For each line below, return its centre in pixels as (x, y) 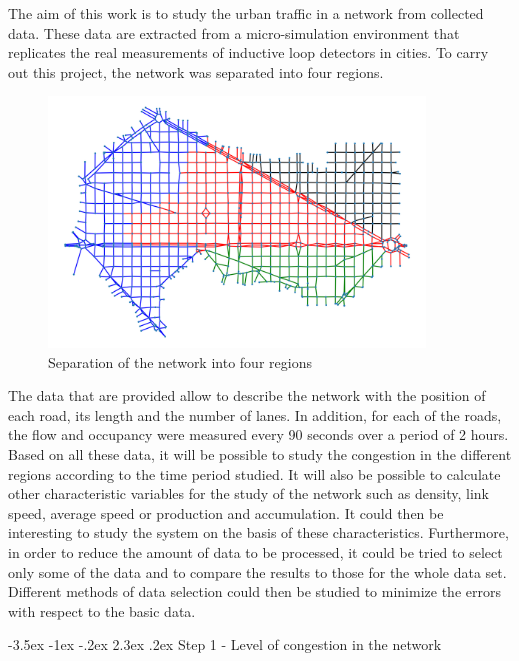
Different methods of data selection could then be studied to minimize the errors (254, 591)
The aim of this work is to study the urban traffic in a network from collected (246, 13)
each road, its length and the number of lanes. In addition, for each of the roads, (255, 414)
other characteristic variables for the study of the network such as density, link (248, 493)
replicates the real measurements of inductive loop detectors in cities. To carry (248, 52)
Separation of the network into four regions (180, 361)
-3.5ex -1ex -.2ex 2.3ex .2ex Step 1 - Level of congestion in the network (225, 644)
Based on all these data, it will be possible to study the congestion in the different (260, 454)
